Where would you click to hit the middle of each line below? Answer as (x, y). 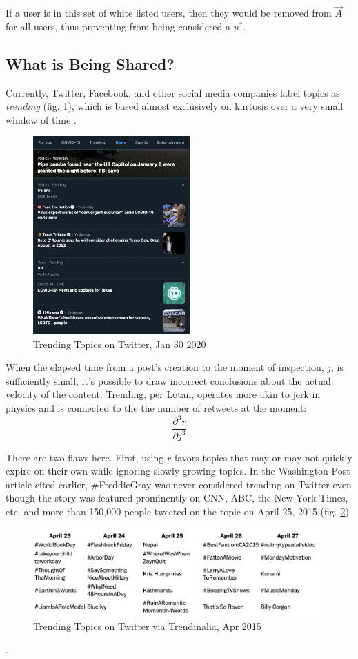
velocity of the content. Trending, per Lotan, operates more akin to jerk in (163, 394)
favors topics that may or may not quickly (263, 457)
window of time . (41, 119)
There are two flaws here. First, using (85, 457)
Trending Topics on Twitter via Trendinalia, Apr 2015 (147, 625)
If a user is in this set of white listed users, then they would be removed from (169, 13)
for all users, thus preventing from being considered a (118, 26)
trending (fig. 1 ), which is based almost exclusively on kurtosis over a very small (175, 106)
